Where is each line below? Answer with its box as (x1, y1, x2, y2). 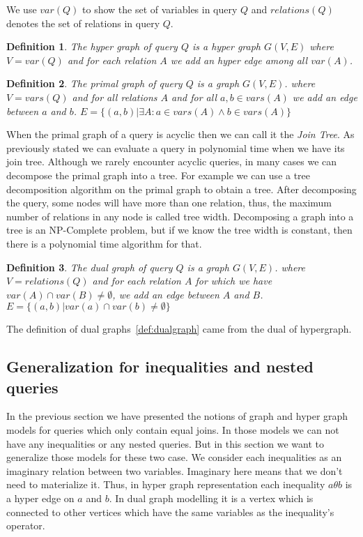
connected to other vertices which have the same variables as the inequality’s (6, 504, 334, 519)
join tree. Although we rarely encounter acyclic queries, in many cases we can (6, 154, 337, 169)
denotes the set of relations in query (6, 15, 160, 30)
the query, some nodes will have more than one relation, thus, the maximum (6, 195, 332, 210)
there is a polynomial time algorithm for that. (6, 236, 202, 250)
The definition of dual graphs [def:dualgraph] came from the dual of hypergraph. (6, 322, 352, 336)
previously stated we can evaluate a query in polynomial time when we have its (6, 140, 345, 155)
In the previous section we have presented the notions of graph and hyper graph (6, 409, 348, 423)
